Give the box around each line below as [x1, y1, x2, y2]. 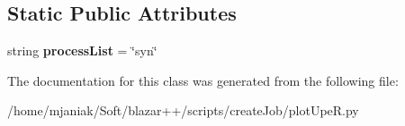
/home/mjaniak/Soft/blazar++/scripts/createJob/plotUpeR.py [7, 101, 359, 120]
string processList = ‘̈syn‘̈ [7, 41, 157, 60]
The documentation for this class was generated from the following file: [7, 71, 399, 89]
